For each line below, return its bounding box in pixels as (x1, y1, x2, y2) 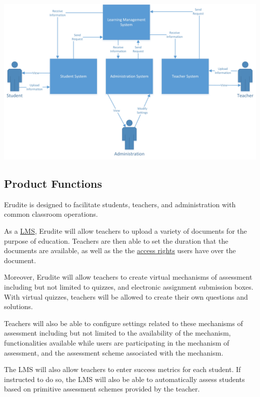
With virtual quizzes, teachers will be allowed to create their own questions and (4, 291, 248, 302)
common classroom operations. (4, 209, 98, 219)
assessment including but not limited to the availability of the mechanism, (4, 328, 231, 338)
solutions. (4, 301, 33, 312)
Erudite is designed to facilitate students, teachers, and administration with (4, 199, 236, 209)
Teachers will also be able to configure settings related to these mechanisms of (4, 318, 243, 328)
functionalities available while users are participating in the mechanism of (4, 337, 229, 348)
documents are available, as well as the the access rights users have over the (4, 245, 236, 256)
